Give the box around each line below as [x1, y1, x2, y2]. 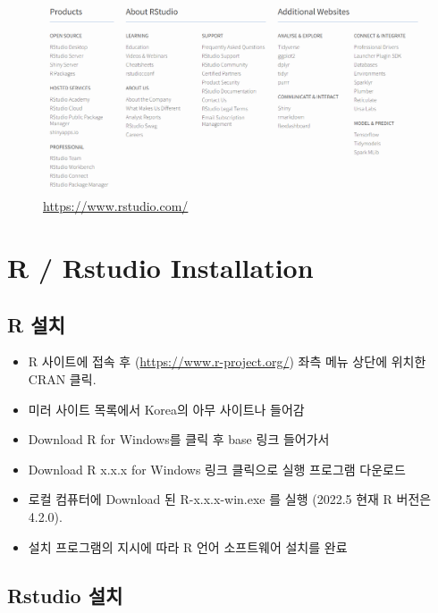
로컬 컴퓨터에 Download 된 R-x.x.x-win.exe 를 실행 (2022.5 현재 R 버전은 [28, 490, 432, 508]
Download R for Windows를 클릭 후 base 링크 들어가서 [28, 430, 330, 449]
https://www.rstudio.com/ [43, 197, 189, 215]
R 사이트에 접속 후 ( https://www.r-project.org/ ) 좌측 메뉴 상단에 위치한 [28, 352, 426, 371]
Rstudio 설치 [7, 581, 123, 609]
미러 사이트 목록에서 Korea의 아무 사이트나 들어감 [28, 399, 305, 418]
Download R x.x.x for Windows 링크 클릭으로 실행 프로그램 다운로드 [28, 459, 406, 478]
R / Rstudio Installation [7, 249, 314, 286]
